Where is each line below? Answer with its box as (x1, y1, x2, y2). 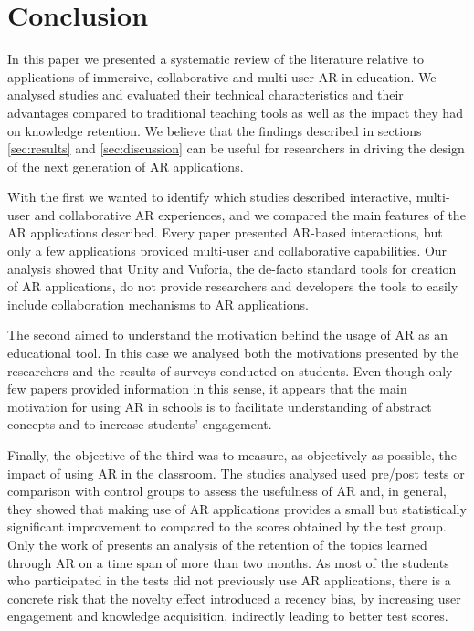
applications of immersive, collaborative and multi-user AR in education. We (7, 67, 437, 86)
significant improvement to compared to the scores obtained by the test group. (7, 517, 447, 536)
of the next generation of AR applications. (7, 156, 244, 175)
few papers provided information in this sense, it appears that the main (7, 379, 407, 398)
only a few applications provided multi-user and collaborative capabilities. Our (7, 241, 448, 260)
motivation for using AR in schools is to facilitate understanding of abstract (7, 396, 432, 415)
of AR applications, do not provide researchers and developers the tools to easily (7, 277, 458, 296)
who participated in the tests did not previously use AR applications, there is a (7, 571, 451, 590)
